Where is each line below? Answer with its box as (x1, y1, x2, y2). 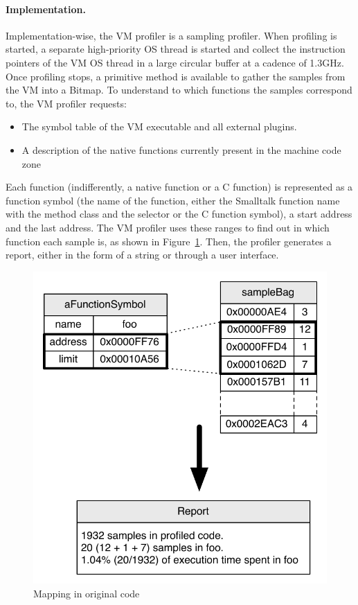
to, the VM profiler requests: (6, 96, 127, 110)
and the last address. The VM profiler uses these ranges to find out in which (6, 220, 330, 234)
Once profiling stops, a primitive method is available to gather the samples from (6, 69, 346, 83)
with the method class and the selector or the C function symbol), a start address (6, 207, 352, 221)
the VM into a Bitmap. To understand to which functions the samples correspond (6, 82, 352, 97)
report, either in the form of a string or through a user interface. (6, 247, 279, 262)
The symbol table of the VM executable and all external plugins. (21, 119, 297, 134)
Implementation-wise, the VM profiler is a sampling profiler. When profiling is (6, 28, 337, 42)
